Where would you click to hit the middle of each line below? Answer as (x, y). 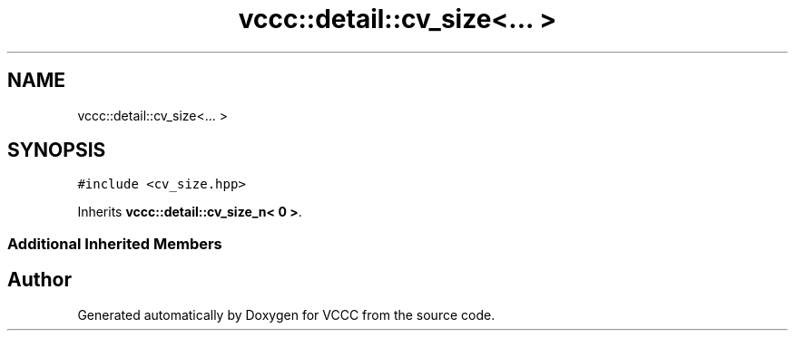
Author (39, 280)
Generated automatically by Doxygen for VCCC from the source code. (286, 314)
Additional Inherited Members (115, 243)
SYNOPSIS (57, 150)
